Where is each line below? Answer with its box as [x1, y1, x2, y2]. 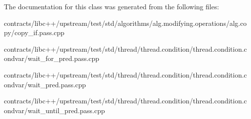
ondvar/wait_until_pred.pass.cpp [4, 105, 105, 115]
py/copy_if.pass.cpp [4, 27, 64, 38]
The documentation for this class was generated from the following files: [4, 1, 219, 11]
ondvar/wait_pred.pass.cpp [4, 79, 86, 89]
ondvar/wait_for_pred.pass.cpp [4, 53, 100, 63]
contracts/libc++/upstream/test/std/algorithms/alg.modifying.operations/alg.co [4, 18, 247, 28]
